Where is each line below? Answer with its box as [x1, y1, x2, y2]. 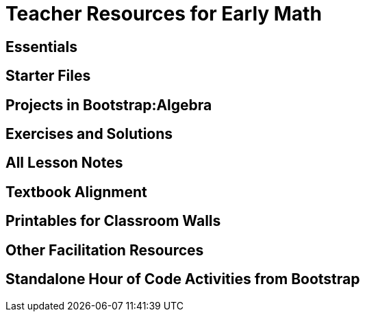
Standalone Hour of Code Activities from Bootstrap [5, 270, 360, 288]
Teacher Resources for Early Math [5, 2, 322, 25]
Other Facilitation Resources [5, 241, 204, 259]
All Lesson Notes [5, 154, 123, 172]
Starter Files [5, 67, 91, 85]
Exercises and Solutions [5, 125, 173, 143]
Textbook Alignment [5, 183, 147, 201]
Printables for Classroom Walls [5, 212, 221, 230]
